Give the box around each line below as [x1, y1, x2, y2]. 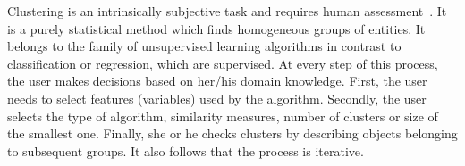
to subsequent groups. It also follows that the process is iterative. [7, 141, 364, 160]
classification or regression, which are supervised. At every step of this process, [7, 54, 438, 72]
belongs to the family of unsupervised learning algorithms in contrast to [7, 37, 402, 55]
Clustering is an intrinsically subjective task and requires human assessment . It [7, 2, 447, 20]
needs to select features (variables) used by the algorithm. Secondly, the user [7, 88, 427, 107]
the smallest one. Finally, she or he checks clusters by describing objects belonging [7, 124, 458, 143]
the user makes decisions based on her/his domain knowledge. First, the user [7, 71, 427, 90]
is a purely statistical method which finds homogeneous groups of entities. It [7, 19, 426, 37]
